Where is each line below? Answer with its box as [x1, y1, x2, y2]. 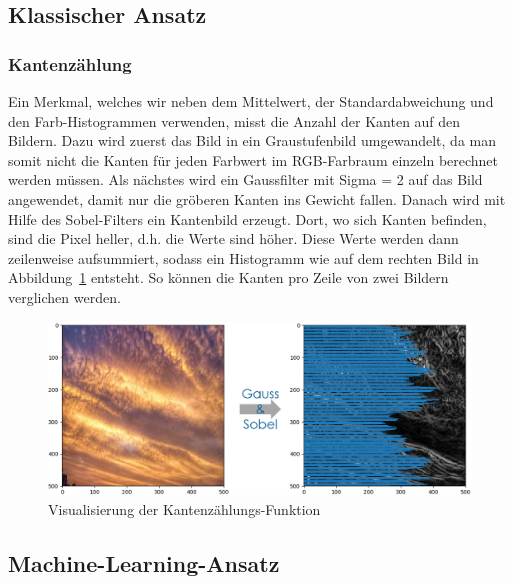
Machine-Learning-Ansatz [8, 547, 280, 578]
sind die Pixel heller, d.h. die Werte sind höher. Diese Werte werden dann [8, 228, 459, 249]
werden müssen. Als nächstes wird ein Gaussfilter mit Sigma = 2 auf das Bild [8, 169, 483, 190]
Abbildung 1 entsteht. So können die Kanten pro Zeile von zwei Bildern [8, 267, 449, 288]
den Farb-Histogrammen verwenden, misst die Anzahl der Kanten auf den [8, 110, 461, 131]
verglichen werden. [8, 286, 121, 307]
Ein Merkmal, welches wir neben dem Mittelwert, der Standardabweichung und [8, 91, 494, 111]
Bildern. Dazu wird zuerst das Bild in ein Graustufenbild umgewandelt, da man [8, 130, 496, 151]
